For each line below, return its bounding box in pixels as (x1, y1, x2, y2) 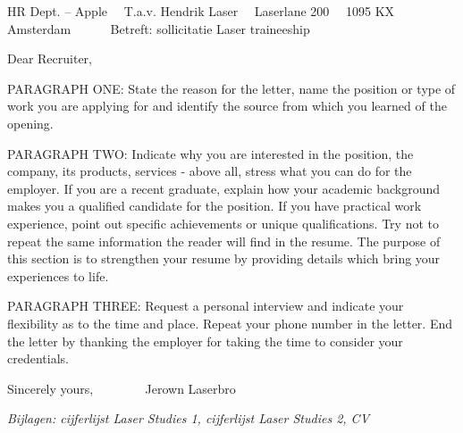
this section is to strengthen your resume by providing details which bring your (7, 249, 441, 268)
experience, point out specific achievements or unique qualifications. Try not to (7, 213, 439, 232)
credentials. (7, 349, 69, 368)
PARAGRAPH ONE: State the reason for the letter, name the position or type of (7, 79, 456, 97)
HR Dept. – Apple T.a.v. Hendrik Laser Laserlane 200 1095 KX (7, 2, 395, 20)
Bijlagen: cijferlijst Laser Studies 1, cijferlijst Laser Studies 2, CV (7, 409, 370, 428)
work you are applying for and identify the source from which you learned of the (7, 96, 447, 115)
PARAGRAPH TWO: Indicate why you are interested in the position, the (7, 144, 414, 162)
